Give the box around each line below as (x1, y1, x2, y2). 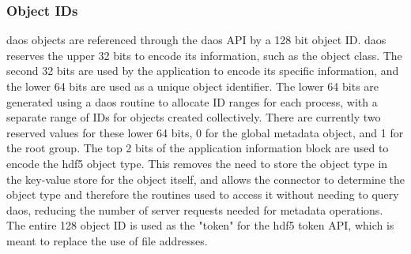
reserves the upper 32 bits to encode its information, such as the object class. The (6, 47, 402, 63)
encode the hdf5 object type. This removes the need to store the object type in (6, 155, 388, 171)
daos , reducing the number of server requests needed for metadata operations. (6, 201, 383, 218)
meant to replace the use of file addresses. (6, 232, 208, 248)
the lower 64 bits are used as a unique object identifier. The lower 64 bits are (6, 78, 379, 94)
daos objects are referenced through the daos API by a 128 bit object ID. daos (6, 32, 386, 48)
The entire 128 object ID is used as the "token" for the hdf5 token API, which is (6, 217, 394, 233)
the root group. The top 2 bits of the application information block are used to (6, 140, 389, 156)
